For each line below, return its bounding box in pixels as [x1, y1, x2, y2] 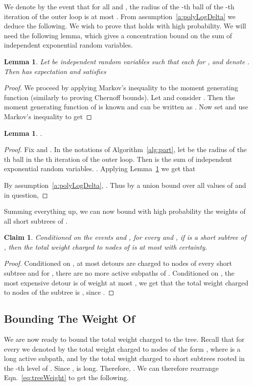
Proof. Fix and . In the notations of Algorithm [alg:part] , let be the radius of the [4, 144, 247, 154]
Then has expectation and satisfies [4, 66, 106, 76]
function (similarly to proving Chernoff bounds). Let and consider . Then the [4, 92, 235, 102]
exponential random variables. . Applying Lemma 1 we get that [4, 163, 196, 174]
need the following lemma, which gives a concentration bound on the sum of [4, 30, 232, 40]
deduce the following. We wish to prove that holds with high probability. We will [4, 21, 246, 31]
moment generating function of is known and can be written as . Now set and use [4, 102, 248, 112]
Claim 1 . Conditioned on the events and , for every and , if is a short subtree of [4, 232, 246, 242]
